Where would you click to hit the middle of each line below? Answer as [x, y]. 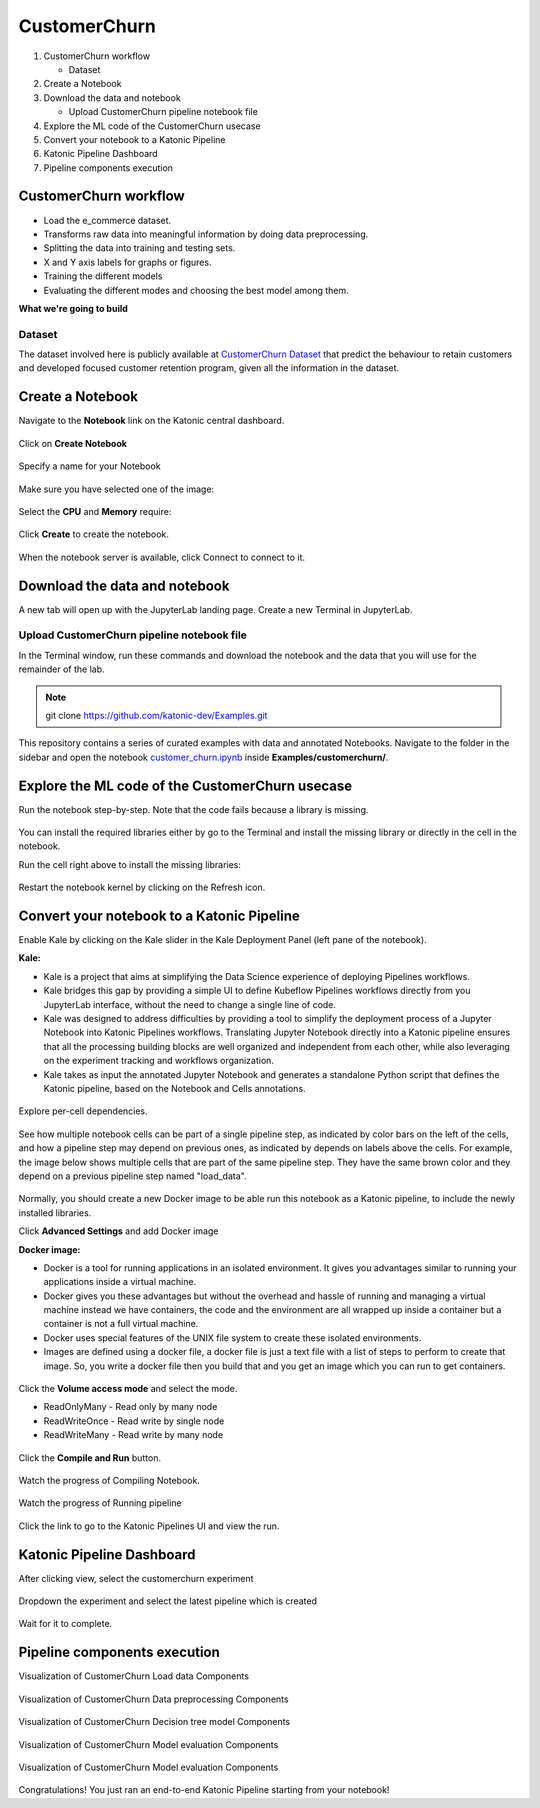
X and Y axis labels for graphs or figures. [127, 262]
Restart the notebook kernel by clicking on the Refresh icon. [142, 887]
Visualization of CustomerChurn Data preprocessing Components [153, 1699]
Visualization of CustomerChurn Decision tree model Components [154, 1722]
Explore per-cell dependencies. [83, 1111]
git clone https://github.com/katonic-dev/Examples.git [156, 715]
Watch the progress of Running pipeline [100, 1503]
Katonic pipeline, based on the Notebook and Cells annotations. [174, 1088]
